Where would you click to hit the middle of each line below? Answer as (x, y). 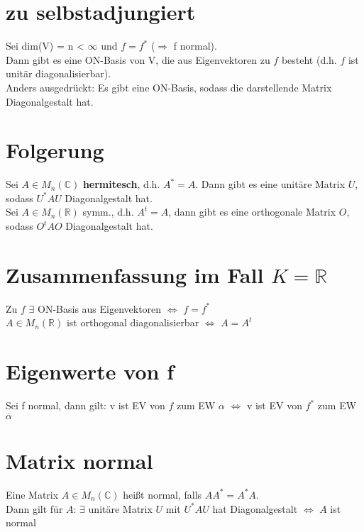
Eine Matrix (32, 494)
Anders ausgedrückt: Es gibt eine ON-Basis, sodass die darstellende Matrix (169, 87)
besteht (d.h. (309, 59)
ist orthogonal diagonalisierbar (133, 322)
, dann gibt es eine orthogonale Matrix (252, 212)
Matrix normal (79, 461)
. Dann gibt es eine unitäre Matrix (270, 184)
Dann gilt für (34, 508)
